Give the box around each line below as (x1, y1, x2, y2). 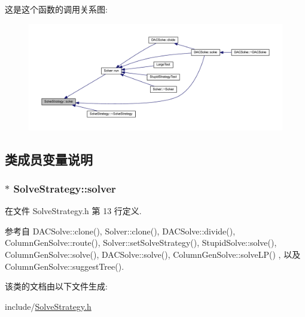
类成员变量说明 (5, 150, 93, 168)
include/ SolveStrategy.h (5, 300, 91, 312)
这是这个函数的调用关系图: (5, 3, 108, 15)
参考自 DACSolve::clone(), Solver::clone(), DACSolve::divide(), (5, 224, 236, 237)
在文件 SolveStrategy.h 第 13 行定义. (5, 205, 142, 217)
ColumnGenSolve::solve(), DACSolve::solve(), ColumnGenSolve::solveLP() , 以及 (5, 248, 301, 261)
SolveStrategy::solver (13, 181, 116, 196)
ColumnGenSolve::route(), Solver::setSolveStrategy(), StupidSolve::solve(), (5, 236, 277, 249)
